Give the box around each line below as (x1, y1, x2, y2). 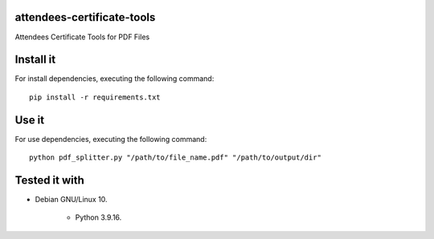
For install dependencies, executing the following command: (14, 74, 215, 83)
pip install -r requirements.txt (29, 92, 161, 102)
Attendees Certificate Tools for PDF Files (14, 32, 150, 42)
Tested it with (14, 173, 84, 187)
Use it (14, 113, 44, 127)
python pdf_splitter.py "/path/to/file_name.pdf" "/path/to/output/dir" (29, 153, 321, 162)
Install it (14, 53, 56, 67)
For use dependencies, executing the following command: (14, 134, 207, 144)
